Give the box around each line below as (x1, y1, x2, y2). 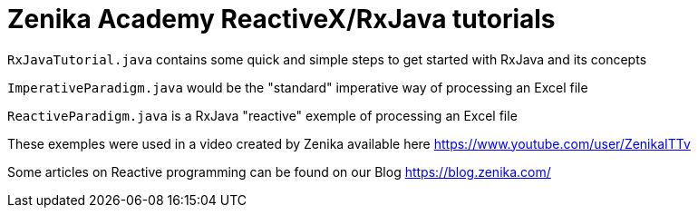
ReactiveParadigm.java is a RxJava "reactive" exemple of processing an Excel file (7, 107, 518, 123)
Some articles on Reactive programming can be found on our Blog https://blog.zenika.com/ (7, 163, 551, 180)
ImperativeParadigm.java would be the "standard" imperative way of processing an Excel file (7, 79, 588, 95)
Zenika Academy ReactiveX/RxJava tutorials (7, 4, 556, 34)
